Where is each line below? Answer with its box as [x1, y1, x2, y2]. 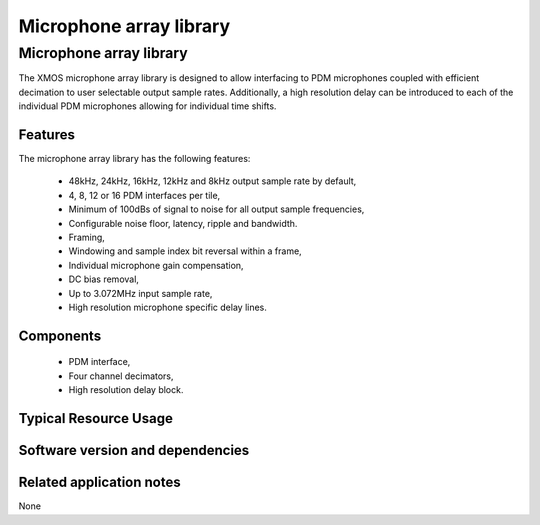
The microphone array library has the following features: [18, 153, 251, 165]
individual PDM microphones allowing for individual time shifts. [18, 100, 277, 112]
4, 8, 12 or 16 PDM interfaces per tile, [68, 189, 221, 201]
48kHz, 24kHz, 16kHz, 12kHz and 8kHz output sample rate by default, [68, 175, 357, 187]
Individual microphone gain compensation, [68, 259, 244, 271]
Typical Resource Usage [18, 410, 174, 427]
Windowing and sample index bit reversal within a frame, [68, 245, 302, 257]
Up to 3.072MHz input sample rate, [68, 287, 213, 299]
